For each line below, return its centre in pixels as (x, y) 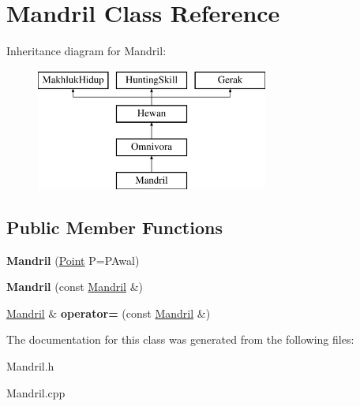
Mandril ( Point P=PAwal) (73, 260)
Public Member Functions (114, 227)
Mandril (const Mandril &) (75, 287)
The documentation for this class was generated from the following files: (180, 339)
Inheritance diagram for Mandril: (86, 51)
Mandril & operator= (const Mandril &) (109, 313)
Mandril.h (30, 366)
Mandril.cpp (36, 392)
